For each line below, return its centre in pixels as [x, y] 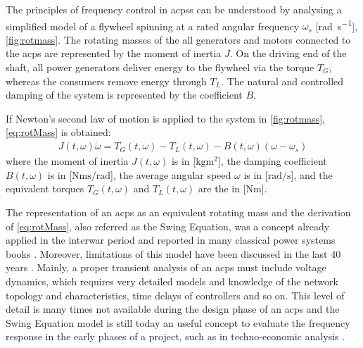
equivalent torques [45, 188]
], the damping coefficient [272, 161]
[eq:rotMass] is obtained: [58, 132]
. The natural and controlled [282, 81]
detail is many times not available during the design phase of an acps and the [173, 309]
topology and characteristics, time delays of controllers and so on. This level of [175, 295]
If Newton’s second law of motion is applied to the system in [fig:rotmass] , [166, 118]
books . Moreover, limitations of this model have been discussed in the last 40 [173, 253]
